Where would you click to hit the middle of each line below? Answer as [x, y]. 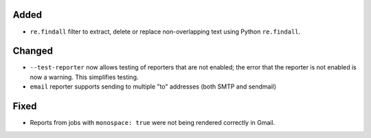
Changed [33, 51]
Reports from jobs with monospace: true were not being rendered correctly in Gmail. [153, 123]
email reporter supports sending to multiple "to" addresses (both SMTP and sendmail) [153, 87]
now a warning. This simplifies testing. [84, 77]
